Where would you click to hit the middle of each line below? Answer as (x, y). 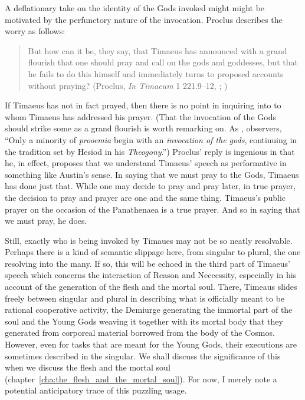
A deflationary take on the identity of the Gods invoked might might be (135, 8)
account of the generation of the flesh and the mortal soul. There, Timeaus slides (151, 287)
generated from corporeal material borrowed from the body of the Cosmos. (140, 333)
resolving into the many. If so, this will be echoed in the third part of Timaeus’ (147, 263)
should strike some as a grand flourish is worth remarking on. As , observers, (143, 128)
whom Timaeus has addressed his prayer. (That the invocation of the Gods (140, 116)
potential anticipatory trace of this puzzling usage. (96, 390)
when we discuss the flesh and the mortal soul (88, 367)
